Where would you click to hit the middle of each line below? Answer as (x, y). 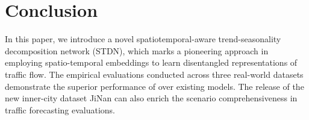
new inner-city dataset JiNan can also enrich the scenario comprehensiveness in (151, 98)
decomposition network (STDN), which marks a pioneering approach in (137, 50)
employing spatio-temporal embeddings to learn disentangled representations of (151, 62)
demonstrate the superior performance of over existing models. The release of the (154, 86)
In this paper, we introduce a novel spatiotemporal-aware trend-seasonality (143, 39)
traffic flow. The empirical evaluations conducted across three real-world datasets (154, 74)
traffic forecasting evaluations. (60, 109)
